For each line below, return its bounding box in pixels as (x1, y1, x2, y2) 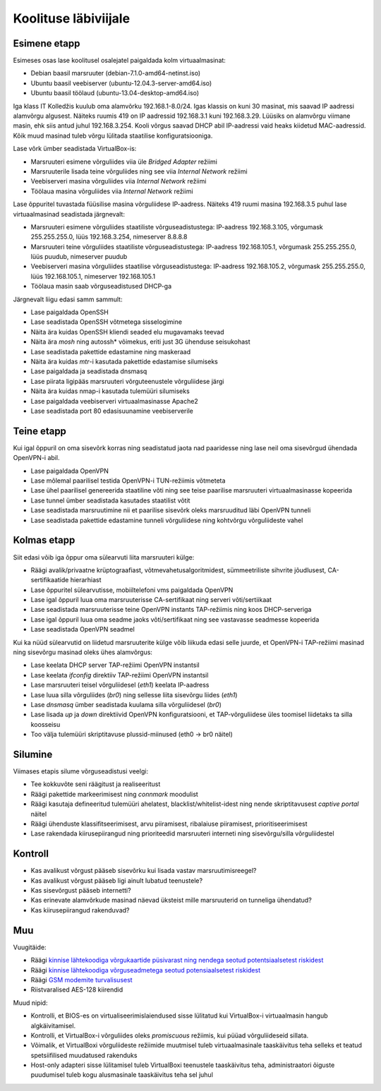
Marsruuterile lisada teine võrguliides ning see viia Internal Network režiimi (30, 167, 248, 176)
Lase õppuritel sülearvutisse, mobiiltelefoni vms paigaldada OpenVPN (30, 586, 234, 594)
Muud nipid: (13, 999, 48, 1007)
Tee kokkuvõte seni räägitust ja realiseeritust (30, 780, 161, 788)
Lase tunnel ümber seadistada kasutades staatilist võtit (30, 496, 190, 505)
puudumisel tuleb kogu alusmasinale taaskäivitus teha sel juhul (30, 1071, 213, 1079)
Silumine (13, 748, 53, 760)
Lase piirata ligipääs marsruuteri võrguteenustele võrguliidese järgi (30, 377, 224, 385)
